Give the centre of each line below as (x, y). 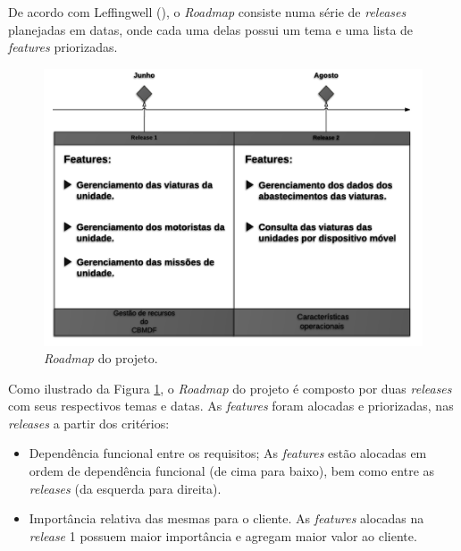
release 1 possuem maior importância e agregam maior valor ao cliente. (223, 535)
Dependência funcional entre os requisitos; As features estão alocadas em (228, 453)
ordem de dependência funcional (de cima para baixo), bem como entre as (232, 471)
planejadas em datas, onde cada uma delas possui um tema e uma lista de (211, 29)
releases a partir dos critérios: (89, 423)
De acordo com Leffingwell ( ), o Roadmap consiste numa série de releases (207, 12)
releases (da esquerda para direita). (125, 488)
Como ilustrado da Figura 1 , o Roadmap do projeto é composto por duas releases (230, 388)
